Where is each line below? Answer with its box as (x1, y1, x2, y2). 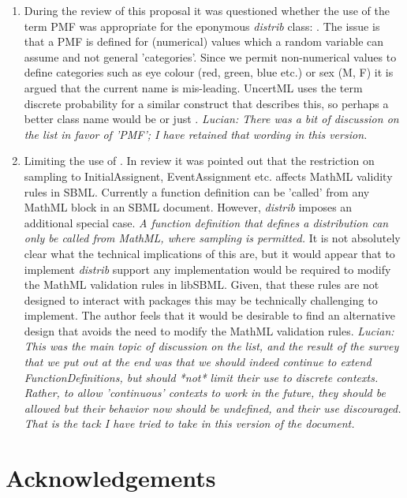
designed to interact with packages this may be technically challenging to (24, 291, 378, 308)
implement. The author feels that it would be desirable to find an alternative (24, 307, 395, 324)
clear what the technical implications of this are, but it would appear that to (24, 245, 395, 261)
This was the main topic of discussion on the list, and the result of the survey (24, 338, 399, 354)
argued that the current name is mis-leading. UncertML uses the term (24, 79, 363, 95)
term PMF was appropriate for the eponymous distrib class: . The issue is (24, 17, 380, 34)
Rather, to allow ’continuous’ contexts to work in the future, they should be (24, 384, 386, 401)
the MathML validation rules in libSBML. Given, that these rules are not (24, 276, 379, 293)
